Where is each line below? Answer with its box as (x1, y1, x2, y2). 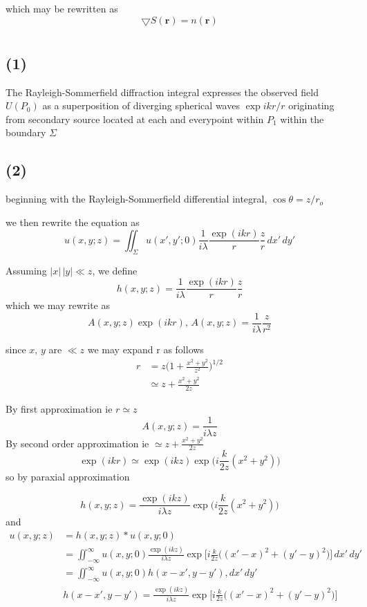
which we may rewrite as (6, 298, 111, 312)
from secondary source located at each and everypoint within (6, 111, 264, 126)
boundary (6, 125, 46, 140)
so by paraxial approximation (6, 469, 130, 484)
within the (280, 111, 324, 126)
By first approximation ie (6, 401, 113, 415)
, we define (92, 263, 138, 277)
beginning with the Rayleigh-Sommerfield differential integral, (6, 192, 267, 206)
